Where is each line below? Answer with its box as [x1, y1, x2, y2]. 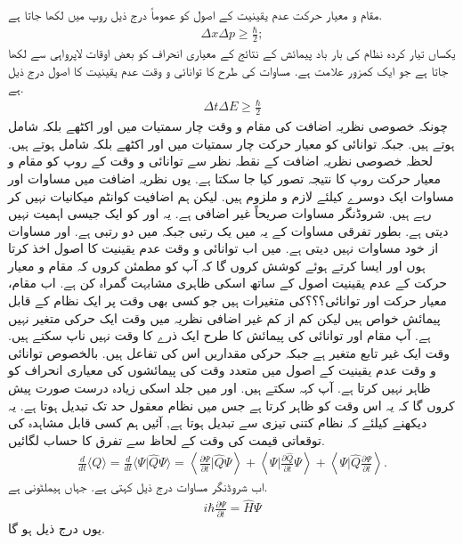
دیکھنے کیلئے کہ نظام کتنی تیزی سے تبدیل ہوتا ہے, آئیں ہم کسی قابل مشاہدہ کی [8, 413, 427, 432]
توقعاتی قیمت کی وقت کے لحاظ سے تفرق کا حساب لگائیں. [8, 430, 325, 449]
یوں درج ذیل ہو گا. [8, 518, 105, 537]
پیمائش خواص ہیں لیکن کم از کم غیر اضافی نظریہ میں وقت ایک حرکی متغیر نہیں [8, 308, 441, 327]
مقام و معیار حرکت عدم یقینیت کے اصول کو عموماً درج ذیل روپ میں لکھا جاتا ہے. [8, 5, 383, 23]
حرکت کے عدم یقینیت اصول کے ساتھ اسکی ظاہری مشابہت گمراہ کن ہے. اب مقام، [8, 273, 447, 292]
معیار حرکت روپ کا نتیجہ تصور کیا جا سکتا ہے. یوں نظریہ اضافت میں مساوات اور [8, 168, 442, 187]
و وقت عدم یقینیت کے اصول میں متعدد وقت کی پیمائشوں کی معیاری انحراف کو [8, 361, 436, 379]
